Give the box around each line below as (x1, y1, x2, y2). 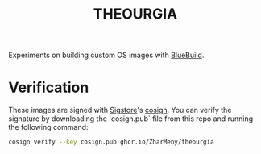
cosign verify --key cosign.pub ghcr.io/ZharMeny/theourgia (8, 138, 215, 146)
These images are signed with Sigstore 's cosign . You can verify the (8, 106, 232, 115)
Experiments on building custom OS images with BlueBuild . (8, 50, 205, 60)
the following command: (8, 123, 89, 132)
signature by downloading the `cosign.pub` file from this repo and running (8, 114, 254, 123)
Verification (8, 78, 89, 97)
